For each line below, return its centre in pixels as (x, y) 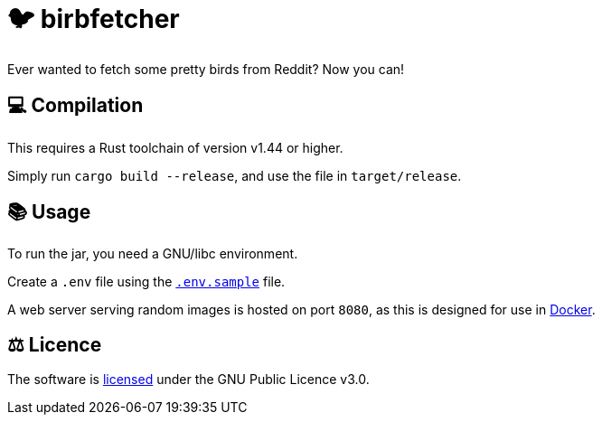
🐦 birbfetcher (94, 19)
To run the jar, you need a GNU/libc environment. (153, 254)
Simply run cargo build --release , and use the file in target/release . (235, 175)
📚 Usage (49, 212)
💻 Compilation (75, 106)
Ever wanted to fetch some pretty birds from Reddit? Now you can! (206, 69)
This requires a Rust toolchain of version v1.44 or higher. (175, 147)
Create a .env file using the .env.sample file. (146, 282)
